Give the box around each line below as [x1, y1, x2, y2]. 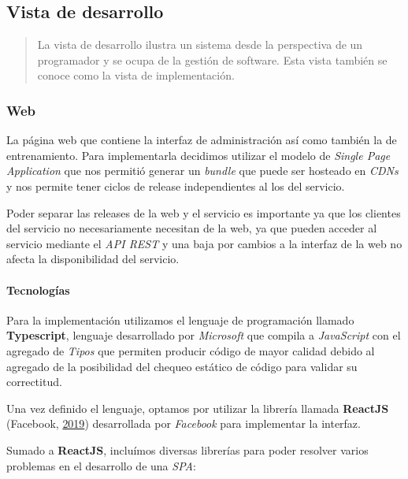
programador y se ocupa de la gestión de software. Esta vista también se [37, 51, 388, 68]
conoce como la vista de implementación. [37, 67, 235, 84]
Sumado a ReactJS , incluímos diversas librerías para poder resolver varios [6, 441, 369, 458]
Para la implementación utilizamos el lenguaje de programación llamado [6, 311, 354, 328]
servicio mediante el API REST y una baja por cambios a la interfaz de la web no [6, 235, 402, 251]
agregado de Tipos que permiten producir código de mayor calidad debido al [6, 342, 375, 358]
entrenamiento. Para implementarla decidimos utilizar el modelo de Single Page [6, 147, 391, 163]
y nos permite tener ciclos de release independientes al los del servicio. [6, 177, 345, 194]
